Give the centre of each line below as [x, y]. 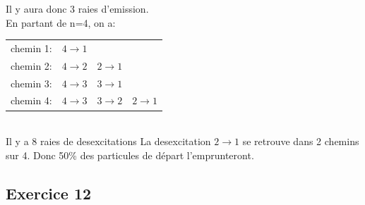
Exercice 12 [49, 193]
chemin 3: [31, 83]
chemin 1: [31, 48]
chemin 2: [31, 65]
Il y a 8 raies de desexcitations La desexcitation [108, 141]
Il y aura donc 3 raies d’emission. [77, 8]
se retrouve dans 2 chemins [301, 141]
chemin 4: [31, 100]
